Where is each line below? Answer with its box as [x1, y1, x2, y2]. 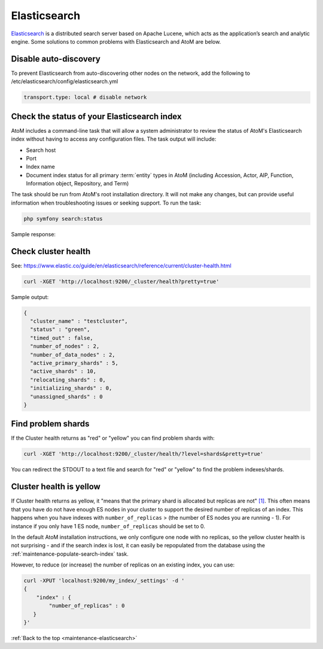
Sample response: [11, 230, 56, 237]
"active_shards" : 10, [30, 368, 97, 375]
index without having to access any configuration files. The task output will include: [11, 135, 217, 143]
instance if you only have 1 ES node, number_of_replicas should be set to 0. [11, 522, 206, 529]
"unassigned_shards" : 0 [30, 393, 103, 400]
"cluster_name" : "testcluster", [30, 318, 128, 325]
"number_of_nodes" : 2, [30, 343, 100, 350]
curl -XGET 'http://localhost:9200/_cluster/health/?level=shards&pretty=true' [23, 450, 264, 458]
